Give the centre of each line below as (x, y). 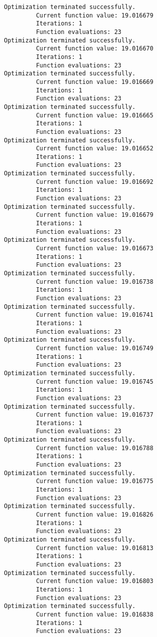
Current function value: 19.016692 (95, 182)
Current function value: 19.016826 (95, 515)
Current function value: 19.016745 (95, 381)
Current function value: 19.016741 (95, 315)
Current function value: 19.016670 (95, 49)
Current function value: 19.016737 (95, 415)
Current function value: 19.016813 (95, 548)
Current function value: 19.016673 (95, 249)
